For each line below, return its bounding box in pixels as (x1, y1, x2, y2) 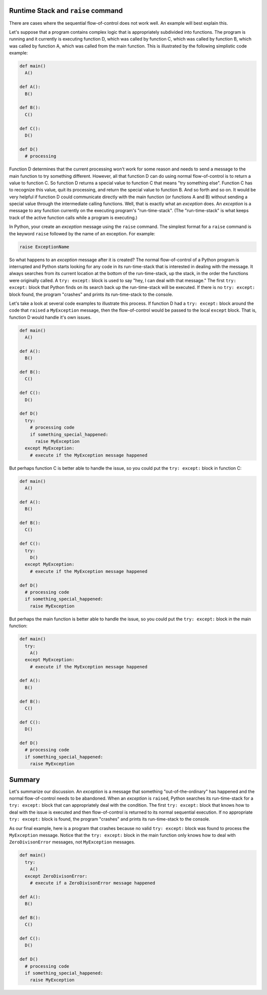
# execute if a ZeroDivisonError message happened (30, 880, 155, 885)
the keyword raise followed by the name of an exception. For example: (9, 230, 156, 236)
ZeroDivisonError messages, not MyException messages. (9, 839, 135, 845)
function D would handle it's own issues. (9, 314, 91, 320)
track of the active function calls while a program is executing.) (9, 215, 138, 221)
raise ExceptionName (19, 244, 69, 250)
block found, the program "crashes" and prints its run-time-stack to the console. (9, 291, 173, 297)
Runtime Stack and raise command (9, 6, 123, 15)
